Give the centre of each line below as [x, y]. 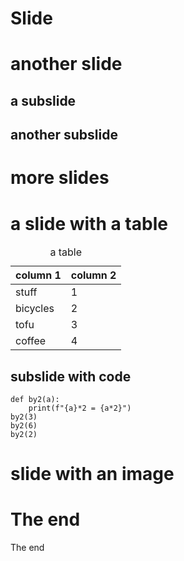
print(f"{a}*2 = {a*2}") [80, 408]
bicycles [35, 309]
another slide [66, 64]
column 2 [93, 275]
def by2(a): [35, 400]
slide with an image [92, 474]
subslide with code [71, 376]
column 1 [38, 275]
